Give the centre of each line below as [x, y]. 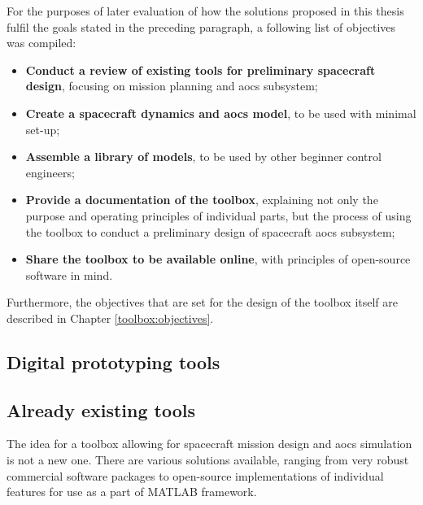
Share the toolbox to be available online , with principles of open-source [218, 259]
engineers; [50, 172]
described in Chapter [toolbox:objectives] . [110, 318]
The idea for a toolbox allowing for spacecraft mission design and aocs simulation [209, 444]
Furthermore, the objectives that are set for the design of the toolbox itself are [203, 302]
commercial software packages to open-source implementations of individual [195, 475]
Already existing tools [101, 409]
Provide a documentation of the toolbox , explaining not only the [202, 200]
